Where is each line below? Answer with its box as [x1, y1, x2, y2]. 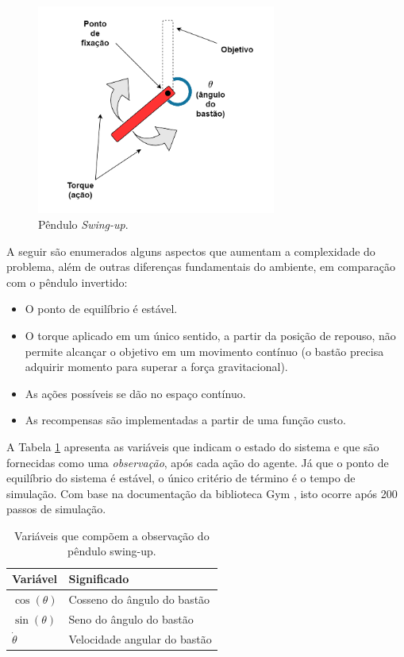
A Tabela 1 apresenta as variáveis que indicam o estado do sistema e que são [6, 438, 379, 454]
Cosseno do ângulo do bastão [68, 590, 210, 607]
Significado [68, 570, 129, 587]
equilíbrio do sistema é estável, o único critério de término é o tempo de [6, 470, 356, 486]
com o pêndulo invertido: [6, 273, 128, 290]
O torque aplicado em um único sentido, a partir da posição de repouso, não [25, 327, 396, 343]
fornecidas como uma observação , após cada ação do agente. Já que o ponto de [6, 454, 389, 470]
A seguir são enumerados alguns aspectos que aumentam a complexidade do [6, 242, 375, 259]
